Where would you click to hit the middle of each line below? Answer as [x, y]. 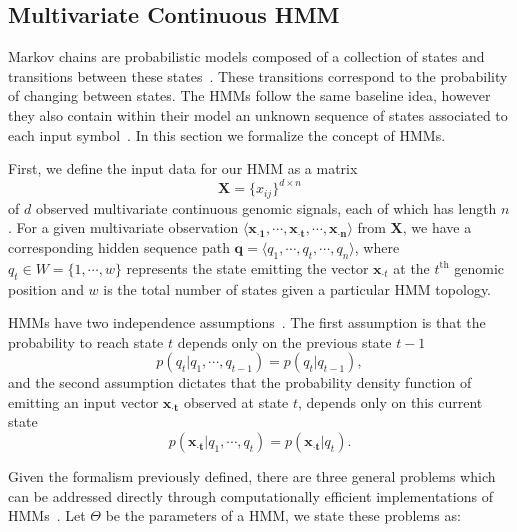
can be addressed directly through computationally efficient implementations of [250, 495]
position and [46, 288]
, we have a [437, 227]
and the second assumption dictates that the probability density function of [240, 382]
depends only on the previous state [284, 341]
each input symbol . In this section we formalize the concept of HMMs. [227, 134]
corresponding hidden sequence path [119, 246]
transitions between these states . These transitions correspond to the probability [258, 75]
